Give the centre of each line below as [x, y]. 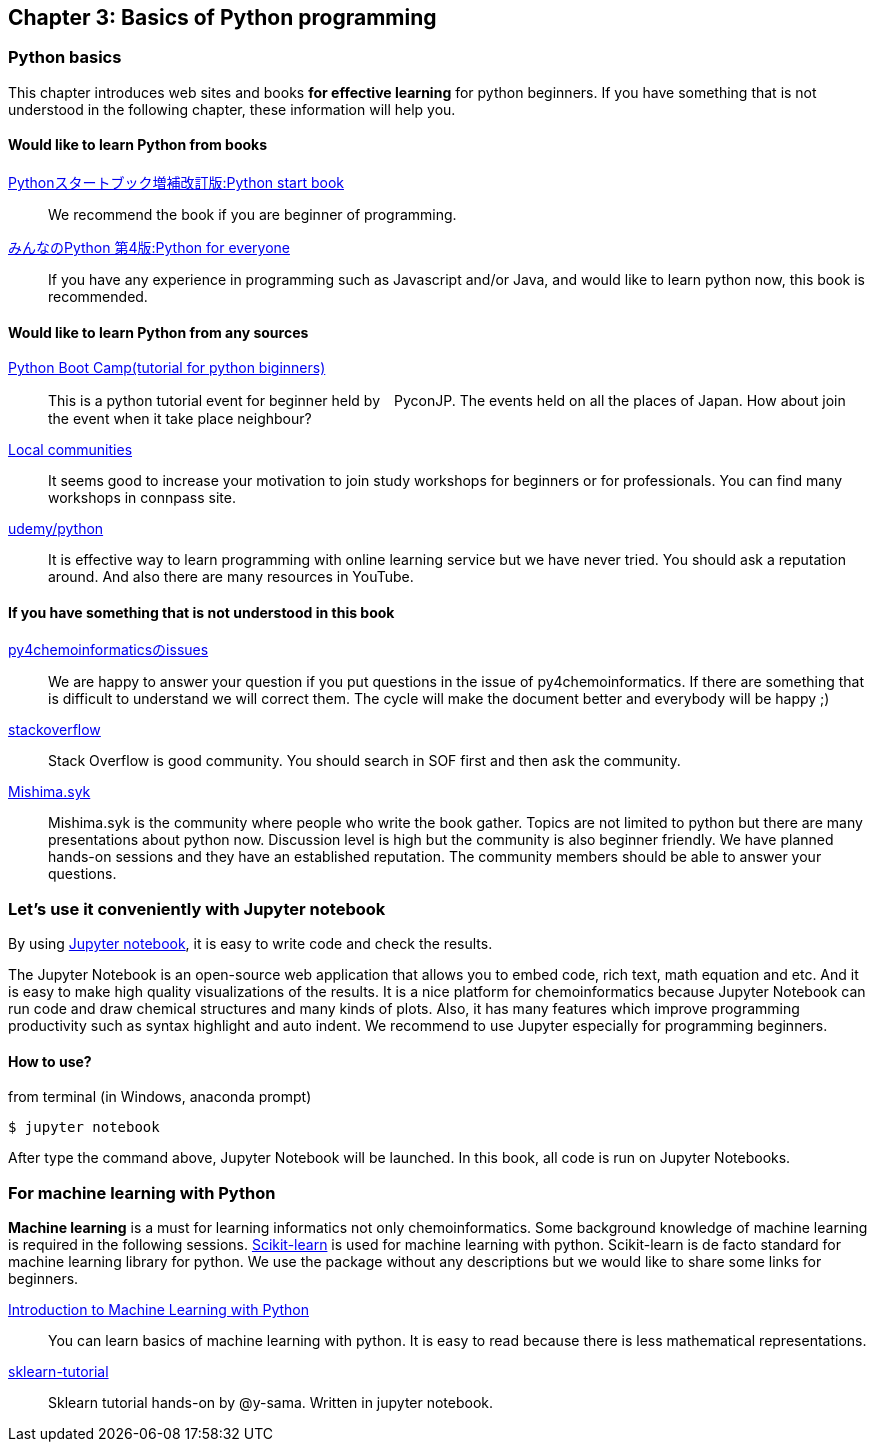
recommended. [98, 297]
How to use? [50, 1061]
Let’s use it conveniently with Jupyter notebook [197, 908]
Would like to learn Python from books [138, 145]
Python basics [65, 57]
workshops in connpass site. [142, 498]
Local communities [70, 450]
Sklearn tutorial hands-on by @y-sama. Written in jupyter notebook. [271, 1403]
